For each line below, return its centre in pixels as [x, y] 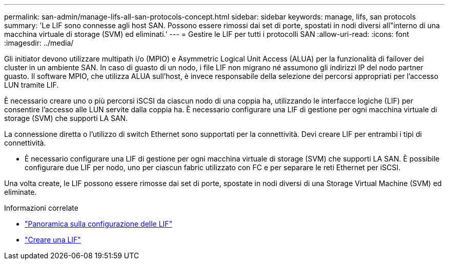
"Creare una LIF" [53, 240]
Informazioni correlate [41, 208]
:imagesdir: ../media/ [39, 43]
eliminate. [21, 192]
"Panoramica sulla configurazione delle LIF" [99, 224]
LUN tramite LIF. [32, 85]
